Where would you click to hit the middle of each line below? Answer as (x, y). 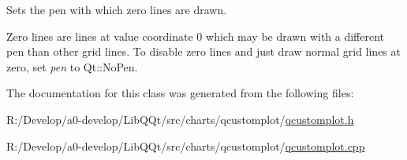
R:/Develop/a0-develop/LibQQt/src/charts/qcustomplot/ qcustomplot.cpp (186, 145)
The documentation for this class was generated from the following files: (180, 93)
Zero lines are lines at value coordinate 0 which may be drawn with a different (196, 36)
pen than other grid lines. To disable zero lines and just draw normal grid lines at (203, 51)
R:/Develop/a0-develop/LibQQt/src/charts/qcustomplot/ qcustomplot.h (180, 119)
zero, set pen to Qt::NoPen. (72, 66)
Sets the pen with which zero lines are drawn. (117, 9)
